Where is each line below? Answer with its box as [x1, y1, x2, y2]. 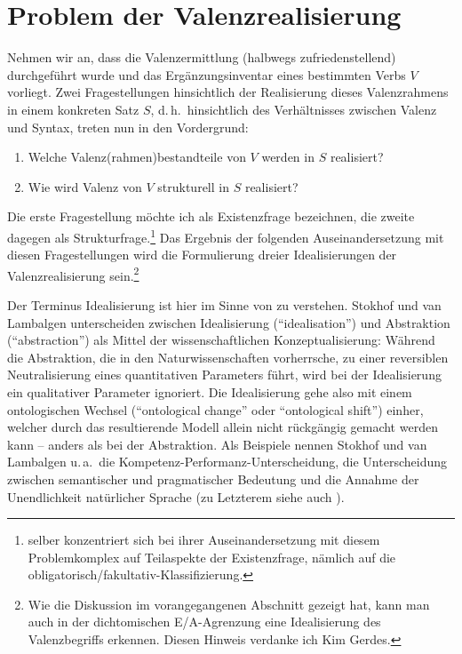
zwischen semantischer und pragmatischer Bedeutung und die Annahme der [7, 469, 419, 488]
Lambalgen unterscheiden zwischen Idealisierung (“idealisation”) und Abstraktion [7, 313, 450, 331]
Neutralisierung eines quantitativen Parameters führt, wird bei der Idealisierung [7, 365, 442, 384]
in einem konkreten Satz [7, 100, 139, 118]
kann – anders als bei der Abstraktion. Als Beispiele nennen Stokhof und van [7, 435, 427, 453]
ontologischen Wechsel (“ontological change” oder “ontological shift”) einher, [7, 400, 424, 419]
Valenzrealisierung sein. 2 [7, 263, 139, 284]
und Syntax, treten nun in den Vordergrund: [7, 117, 249, 136]
